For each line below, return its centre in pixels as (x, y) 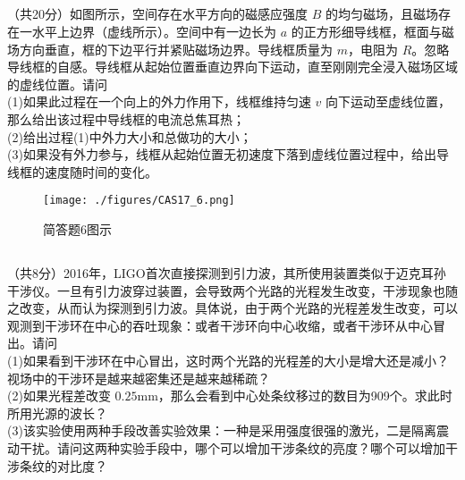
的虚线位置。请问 (57, 84)
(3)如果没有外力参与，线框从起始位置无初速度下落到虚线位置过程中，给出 (222, 154)
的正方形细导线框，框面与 (366, 31)
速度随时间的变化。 (101, 171)
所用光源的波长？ (57, 413)
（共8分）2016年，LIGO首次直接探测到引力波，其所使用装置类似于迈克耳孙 (227, 272)
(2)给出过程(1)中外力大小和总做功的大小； (130, 136)
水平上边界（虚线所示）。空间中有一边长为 (154, 31)
